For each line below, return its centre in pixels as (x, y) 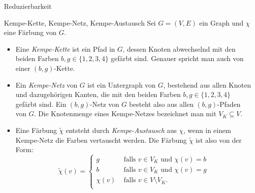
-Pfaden (229, 104)
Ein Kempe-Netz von (47, 84)
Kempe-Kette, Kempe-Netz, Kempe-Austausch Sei (80, 22)
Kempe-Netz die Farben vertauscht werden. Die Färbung (101, 140)
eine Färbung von (30, 32)
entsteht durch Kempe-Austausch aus (121, 130)
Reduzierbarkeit (28, 6)
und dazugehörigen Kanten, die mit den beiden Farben (98, 94)
